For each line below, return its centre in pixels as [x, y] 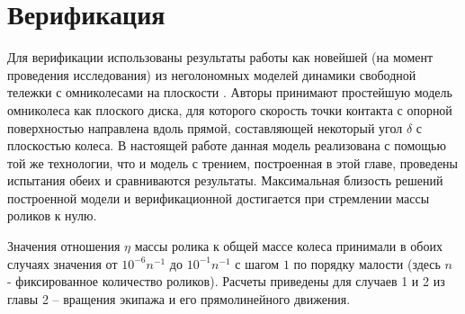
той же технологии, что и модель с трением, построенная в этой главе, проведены [232, 162]
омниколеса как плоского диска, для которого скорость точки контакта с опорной [230, 109]
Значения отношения [64, 246]
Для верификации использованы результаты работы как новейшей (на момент [220, 57]
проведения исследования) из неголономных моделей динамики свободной [212, 74]
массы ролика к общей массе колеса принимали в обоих [288, 246]
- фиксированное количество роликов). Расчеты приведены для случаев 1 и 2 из [226, 281]
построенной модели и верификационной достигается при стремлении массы [219, 197]
